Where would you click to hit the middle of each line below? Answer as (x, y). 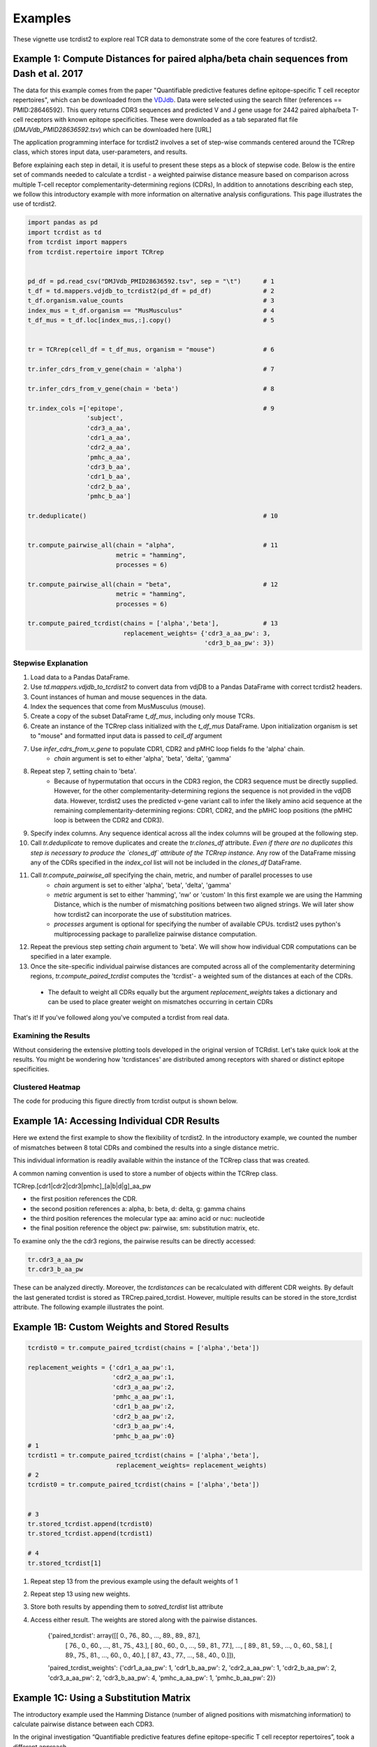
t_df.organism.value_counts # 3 (151, 301)
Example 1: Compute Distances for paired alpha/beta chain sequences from (180, 59)
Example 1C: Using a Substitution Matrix (102, 1698)
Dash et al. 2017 (48, 73)
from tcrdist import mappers (77, 242)
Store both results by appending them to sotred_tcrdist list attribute (127, 1607)
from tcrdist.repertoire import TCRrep (96, 252)
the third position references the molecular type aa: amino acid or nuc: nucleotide (148, 1219)
